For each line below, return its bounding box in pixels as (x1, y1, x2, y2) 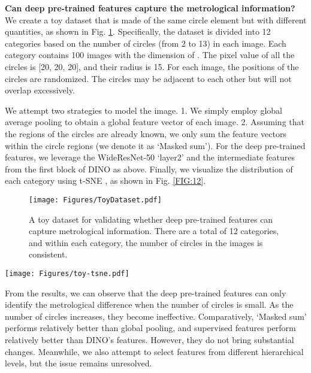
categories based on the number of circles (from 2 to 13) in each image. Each (5, 37, 286, 49)
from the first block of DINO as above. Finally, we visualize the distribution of (5, 162, 293, 175)
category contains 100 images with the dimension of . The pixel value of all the (5, 48, 295, 61)
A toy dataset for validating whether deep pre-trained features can (29, 213, 273, 225)
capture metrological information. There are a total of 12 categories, (29, 225, 279, 237)
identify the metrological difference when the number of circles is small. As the (5, 298, 294, 311)
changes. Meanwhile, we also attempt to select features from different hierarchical (5, 345, 304, 357)
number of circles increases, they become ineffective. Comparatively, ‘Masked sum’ (5, 310, 307, 322)
